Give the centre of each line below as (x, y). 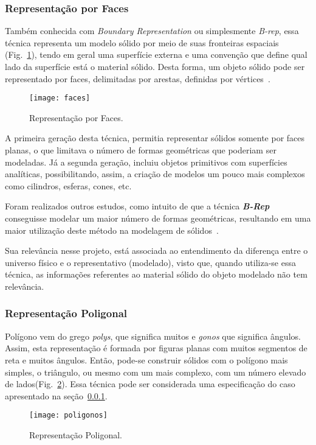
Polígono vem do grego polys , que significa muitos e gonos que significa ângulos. (153, 336)
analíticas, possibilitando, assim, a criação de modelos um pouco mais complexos (155, 174)
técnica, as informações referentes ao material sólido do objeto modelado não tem (156, 274)
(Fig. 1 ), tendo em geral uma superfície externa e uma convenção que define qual (156, 54)
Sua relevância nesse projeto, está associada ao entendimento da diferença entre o (156, 251)
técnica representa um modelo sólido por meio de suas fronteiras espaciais (142, 42)
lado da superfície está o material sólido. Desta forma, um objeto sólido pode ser (155, 66)
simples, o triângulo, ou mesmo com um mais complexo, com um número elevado (156, 372)
